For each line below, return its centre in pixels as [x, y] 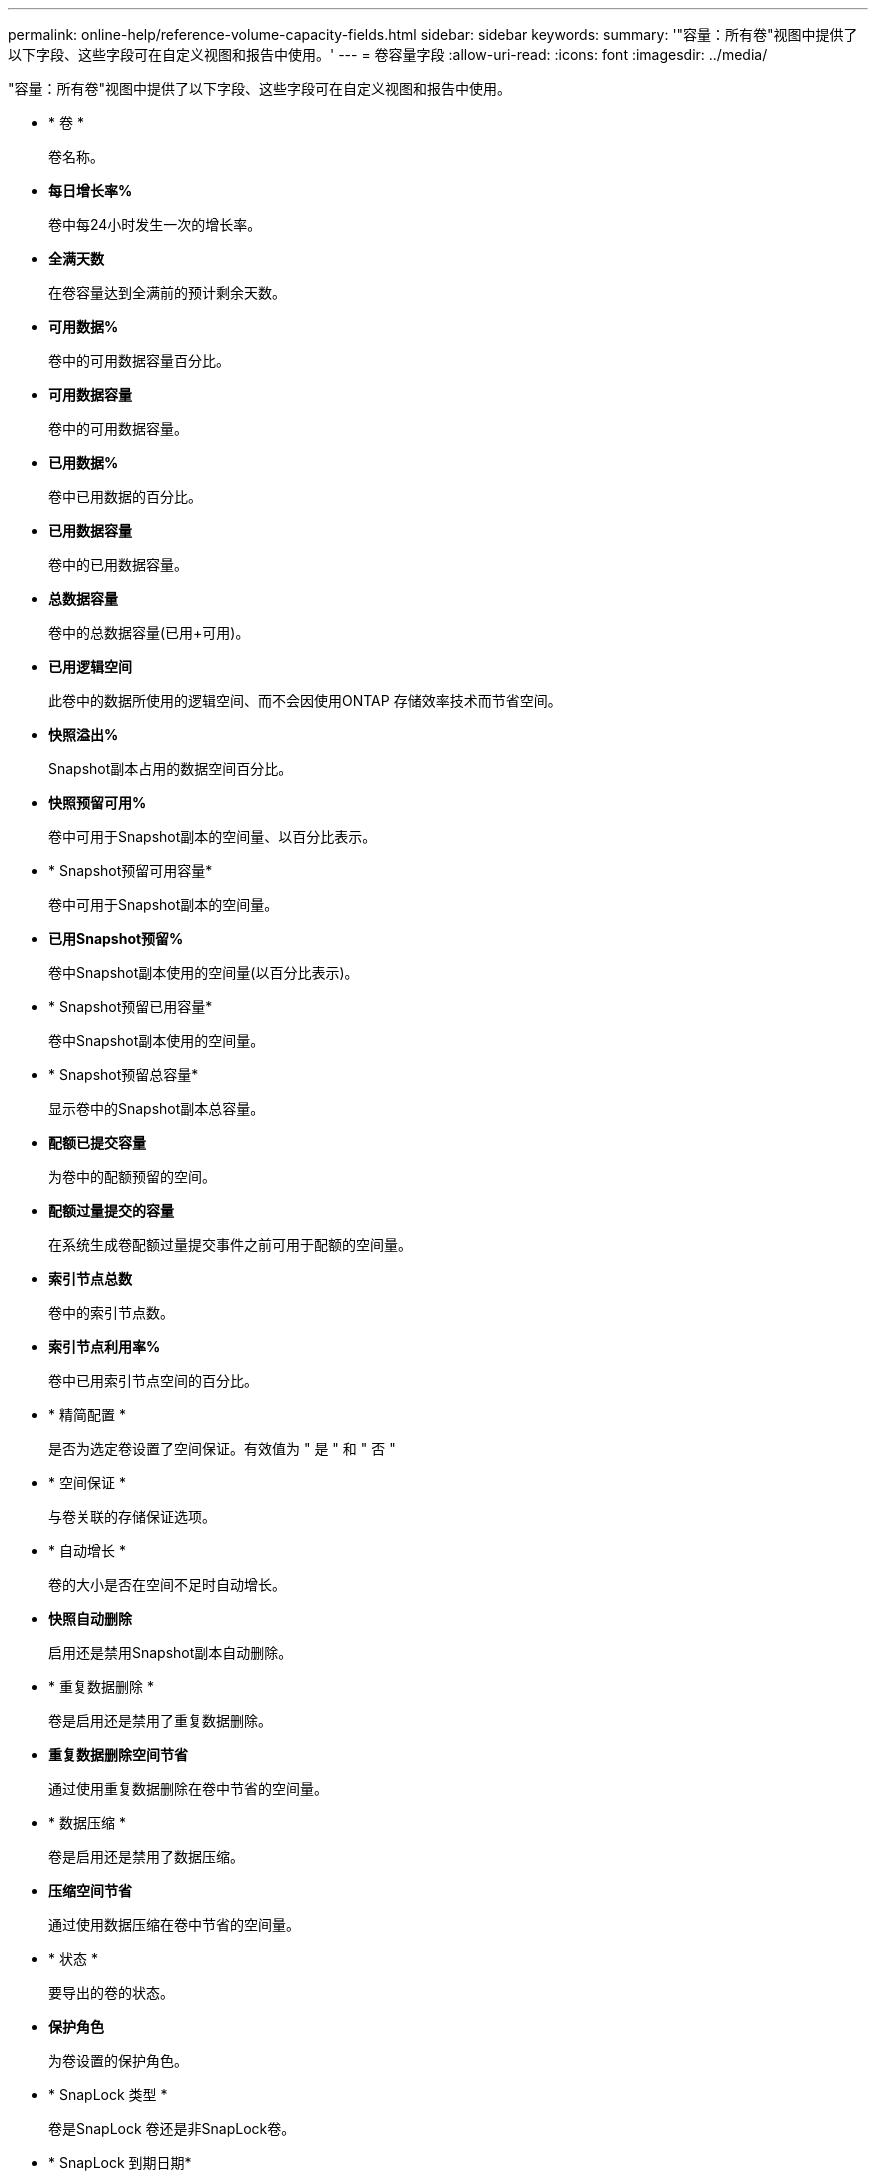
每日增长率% [90, 190]
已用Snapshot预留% [116, 938]
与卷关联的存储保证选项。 [132, 1516]
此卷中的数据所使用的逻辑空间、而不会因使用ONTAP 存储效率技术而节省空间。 [305, 700]
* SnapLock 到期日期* [120, 2162]
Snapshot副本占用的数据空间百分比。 [170, 768]
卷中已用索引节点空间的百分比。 [153, 1380]
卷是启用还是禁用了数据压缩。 [146, 1856]
